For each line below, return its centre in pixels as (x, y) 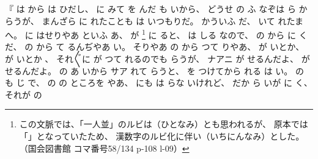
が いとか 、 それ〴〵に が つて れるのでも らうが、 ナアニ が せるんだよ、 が (157, 59)
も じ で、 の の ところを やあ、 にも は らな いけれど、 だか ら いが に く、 (159, 83)
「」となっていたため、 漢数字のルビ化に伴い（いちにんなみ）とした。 (162, 136)
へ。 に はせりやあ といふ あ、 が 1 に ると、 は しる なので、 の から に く (156, 34)
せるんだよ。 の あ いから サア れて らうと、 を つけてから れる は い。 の (154, 70)
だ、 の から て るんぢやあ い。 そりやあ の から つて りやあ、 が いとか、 (155, 47)
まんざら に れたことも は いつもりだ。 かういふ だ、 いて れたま (172, 20)
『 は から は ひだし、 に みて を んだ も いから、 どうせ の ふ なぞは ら (150, 9)
